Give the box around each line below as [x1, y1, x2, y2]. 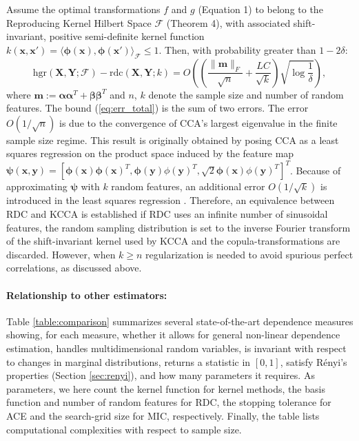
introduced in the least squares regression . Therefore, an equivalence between [6, 193, 335, 207]
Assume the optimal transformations [6, 2, 161, 16]
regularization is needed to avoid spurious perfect [145, 247, 353, 261]
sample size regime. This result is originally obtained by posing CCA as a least [6, 132, 339, 147]
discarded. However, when [6, 247, 116, 261]
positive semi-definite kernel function [49, 29, 205, 43]
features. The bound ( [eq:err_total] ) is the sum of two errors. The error [6, 101, 309, 115]
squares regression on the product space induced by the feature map [6, 146, 294, 161]
